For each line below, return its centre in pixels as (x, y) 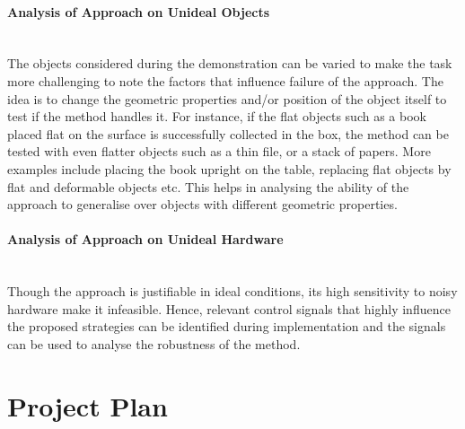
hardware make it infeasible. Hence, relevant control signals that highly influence (229, 308)
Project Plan (88, 405)
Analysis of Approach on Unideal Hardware (145, 239)
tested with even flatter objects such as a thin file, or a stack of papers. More (219, 151)
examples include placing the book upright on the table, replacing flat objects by (229, 168)
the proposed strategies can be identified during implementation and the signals (227, 326)
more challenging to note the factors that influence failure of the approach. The (225, 80)
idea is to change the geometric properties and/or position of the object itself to (227, 98)
